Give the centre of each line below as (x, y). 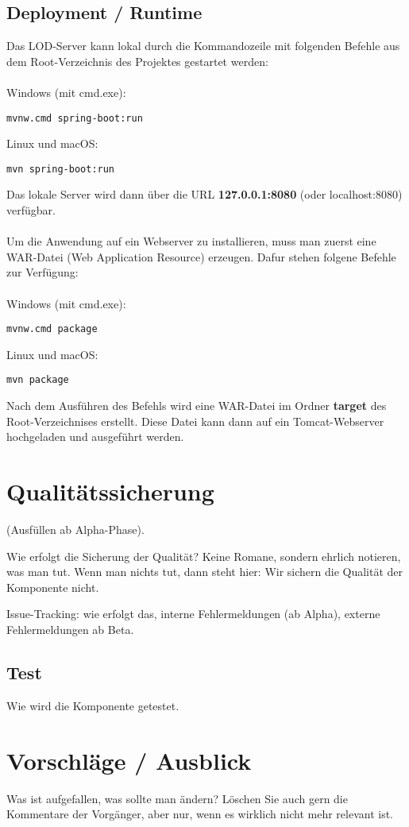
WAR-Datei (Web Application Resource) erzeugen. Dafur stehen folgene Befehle (201, 256)
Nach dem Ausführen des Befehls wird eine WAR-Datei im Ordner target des (197, 406)
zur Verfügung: (42, 272)
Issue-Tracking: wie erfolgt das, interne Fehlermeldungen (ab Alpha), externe (193, 614)
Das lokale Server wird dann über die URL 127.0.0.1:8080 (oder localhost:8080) (204, 194)
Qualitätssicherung (110, 491)
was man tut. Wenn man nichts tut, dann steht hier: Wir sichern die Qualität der (205, 572)
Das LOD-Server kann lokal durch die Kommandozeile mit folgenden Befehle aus (203, 46)
